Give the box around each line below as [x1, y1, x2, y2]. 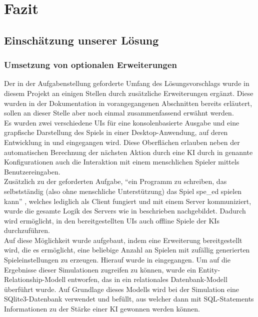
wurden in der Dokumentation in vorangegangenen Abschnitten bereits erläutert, [4, 97, 252, 108]
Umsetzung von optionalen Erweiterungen [4, 58, 177, 71]
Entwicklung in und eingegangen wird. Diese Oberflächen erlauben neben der [4, 136, 240, 147]
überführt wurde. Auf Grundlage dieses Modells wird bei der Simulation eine [4, 283, 239, 294]
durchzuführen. [4, 225, 50, 235]
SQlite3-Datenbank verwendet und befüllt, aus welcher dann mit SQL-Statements [4, 293, 254, 304]
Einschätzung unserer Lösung [4, 32, 159, 47]
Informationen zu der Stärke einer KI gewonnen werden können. [4, 303, 200, 314]
